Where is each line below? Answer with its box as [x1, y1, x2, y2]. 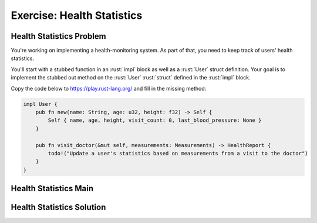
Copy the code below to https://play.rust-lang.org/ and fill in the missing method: [11, 85, 207, 92]
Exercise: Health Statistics [11, 9, 143, 22]
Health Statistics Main [11, 184, 94, 194]
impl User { [23, 101, 58, 107]
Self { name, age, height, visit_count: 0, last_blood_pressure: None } [48, 117, 262, 124]
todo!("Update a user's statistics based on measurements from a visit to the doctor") [48, 150, 308, 157]
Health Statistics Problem [11, 31, 106, 41]
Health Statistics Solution [11, 202, 106, 212]
